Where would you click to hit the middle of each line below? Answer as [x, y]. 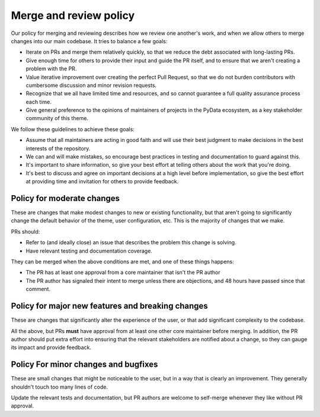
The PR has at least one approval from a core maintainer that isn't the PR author [123, 273]
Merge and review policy [73, 15]
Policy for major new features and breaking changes [110, 306]
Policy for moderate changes [65, 198]
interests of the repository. [58, 148]
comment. [38, 289]
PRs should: [25, 231]
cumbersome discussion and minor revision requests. [91, 85]
